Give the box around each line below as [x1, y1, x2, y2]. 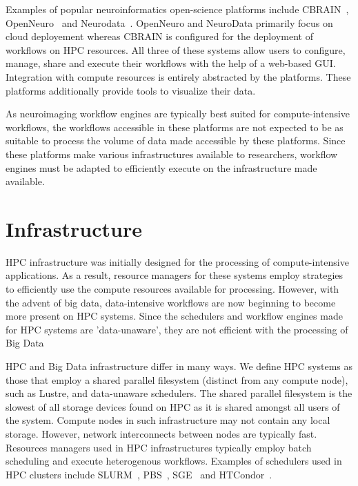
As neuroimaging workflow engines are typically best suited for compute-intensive [6, 106, 350, 121]
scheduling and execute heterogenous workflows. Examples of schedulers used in [6, 454, 342, 468]
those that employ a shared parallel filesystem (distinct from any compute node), [6, 372, 348, 387]
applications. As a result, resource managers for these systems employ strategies [6, 268, 344, 282]
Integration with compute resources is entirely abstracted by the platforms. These [6, 69, 351, 84]
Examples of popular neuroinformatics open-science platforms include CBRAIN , [6, 2, 349, 16]
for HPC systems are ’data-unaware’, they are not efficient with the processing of [6, 322, 348, 336]
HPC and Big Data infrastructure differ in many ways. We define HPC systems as [6, 359, 353, 373]
